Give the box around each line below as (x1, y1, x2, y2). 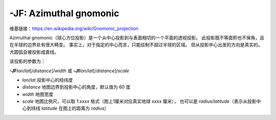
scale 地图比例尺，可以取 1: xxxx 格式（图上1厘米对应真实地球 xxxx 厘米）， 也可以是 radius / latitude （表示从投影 (22, 98, 257, 104)
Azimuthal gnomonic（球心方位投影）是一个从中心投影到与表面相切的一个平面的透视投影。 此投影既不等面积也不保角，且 (9, 35, 264, 41)
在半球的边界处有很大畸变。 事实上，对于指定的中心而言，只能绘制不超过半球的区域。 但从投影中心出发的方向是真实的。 (9, 42, 263, 48)
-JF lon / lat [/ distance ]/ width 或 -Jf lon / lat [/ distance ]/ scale (9, 68, 130, 74)
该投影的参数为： (9, 58, 45, 65)
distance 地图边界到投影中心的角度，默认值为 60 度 (22, 84, 131, 90)
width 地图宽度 (22, 91, 54, 97)
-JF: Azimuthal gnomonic (9, 8, 120, 19)
